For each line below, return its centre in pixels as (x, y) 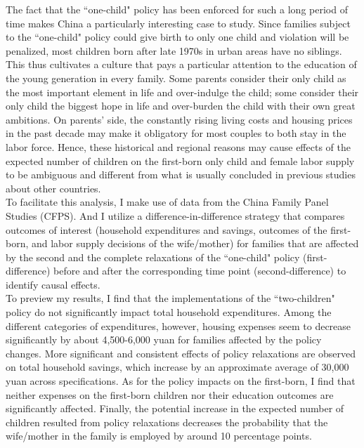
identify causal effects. (53, 284)
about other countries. (53, 188)
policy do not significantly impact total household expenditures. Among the (169, 312)
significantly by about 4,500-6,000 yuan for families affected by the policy (164, 340)
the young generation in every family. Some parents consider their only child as (176, 78)
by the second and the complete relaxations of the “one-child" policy (153, 257)
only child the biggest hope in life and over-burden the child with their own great (181, 106)
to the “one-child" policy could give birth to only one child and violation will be (177, 37)
